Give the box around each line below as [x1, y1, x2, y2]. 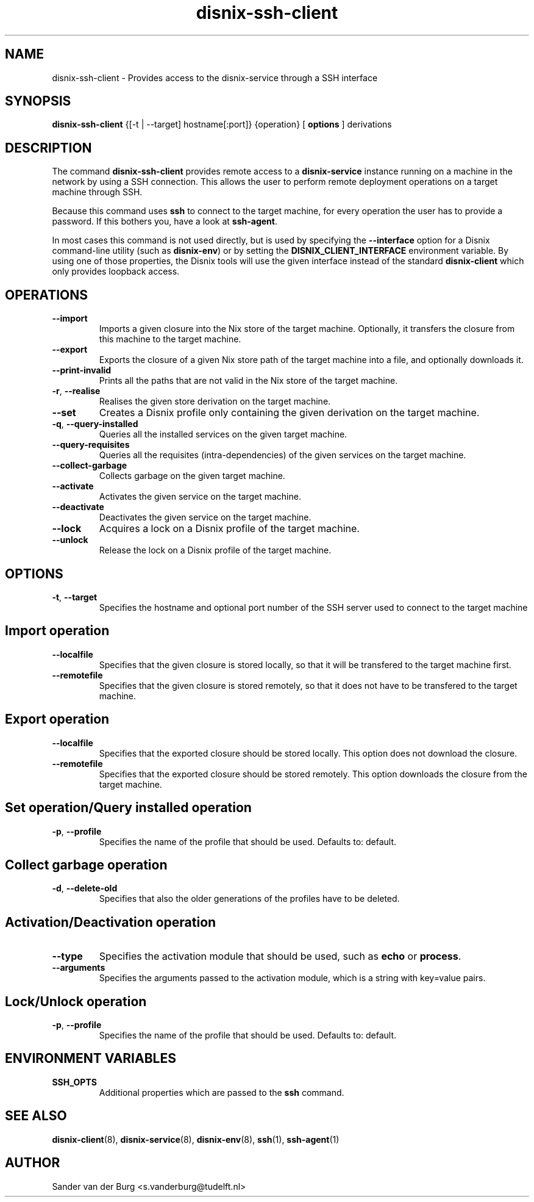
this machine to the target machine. [99, 334, 241, 345]
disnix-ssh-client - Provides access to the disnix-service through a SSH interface [52, 72, 378, 83]
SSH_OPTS [52, 1076, 97, 1087]
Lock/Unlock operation [5, 993, 147, 1009]
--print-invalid [52, 365, 112, 376]
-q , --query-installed [52, 419, 138, 430]
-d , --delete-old [52, 883, 118, 894]
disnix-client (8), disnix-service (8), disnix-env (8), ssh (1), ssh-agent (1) [52, 1134, 340, 1145]
